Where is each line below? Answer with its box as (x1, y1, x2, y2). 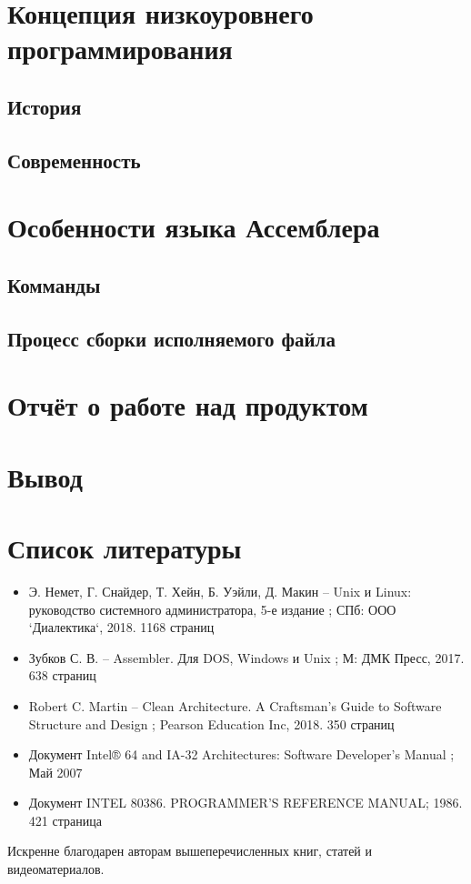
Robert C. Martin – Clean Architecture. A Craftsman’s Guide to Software (28, 696, 442, 715)
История (7, 92, 82, 120)
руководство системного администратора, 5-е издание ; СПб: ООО (28, 599, 396, 618)
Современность (7, 146, 141, 174)
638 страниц (28, 666, 96, 685)
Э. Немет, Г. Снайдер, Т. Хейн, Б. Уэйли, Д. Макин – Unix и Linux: (28, 581, 412, 600)
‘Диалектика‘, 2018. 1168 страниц (28, 618, 215, 637)
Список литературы (7, 529, 242, 566)
